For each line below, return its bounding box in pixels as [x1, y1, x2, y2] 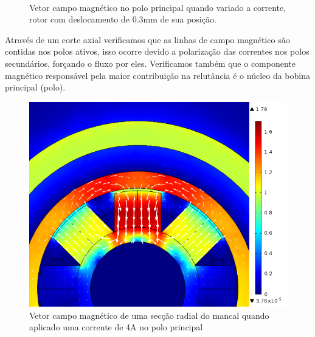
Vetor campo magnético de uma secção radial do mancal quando [29, 308, 269, 321]
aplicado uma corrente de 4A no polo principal [29, 321, 203, 333]
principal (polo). [5, 81, 66, 94]
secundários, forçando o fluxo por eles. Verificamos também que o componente [5, 56, 296, 69]
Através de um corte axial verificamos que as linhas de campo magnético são [5, 33, 290, 46]
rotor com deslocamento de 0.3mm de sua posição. [29, 13, 216, 26]
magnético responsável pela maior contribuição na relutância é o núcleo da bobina [5, 69, 310, 81]
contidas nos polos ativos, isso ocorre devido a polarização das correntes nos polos [5, 45, 310, 58]
